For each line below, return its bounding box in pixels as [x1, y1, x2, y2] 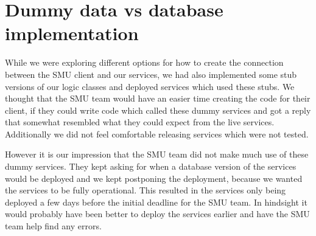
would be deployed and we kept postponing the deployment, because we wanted [5, 172, 303, 184]
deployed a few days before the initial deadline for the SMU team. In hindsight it [5, 195, 307, 208]
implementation [5, 21, 139, 46]
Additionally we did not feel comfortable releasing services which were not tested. [5, 127, 309, 140]
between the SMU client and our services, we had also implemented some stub [5, 68, 297, 80]
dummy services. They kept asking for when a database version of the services [5, 160, 297, 173]
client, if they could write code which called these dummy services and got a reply [5, 103, 311, 116]
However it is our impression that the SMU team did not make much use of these [5, 148, 309, 161]
